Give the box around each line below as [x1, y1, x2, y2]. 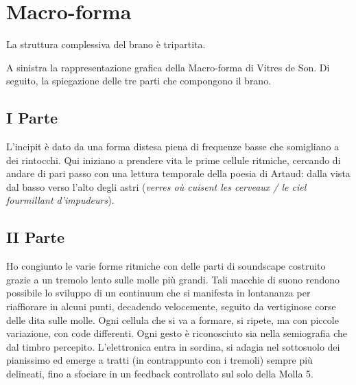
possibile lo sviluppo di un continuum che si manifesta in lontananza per [6, 285, 311, 300]
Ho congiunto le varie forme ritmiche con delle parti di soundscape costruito [6, 259, 326, 273]
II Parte [6, 226, 65, 248]
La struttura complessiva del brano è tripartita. [6, 37, 206, 51]
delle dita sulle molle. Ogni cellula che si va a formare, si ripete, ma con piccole [6, 312, 339, 327]
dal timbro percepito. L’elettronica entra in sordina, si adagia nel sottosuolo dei [6, 339, 340, 353]
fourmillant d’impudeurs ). [6, 193, 115, 207]
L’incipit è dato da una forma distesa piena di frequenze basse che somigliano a [6, 139, 340, 154]
